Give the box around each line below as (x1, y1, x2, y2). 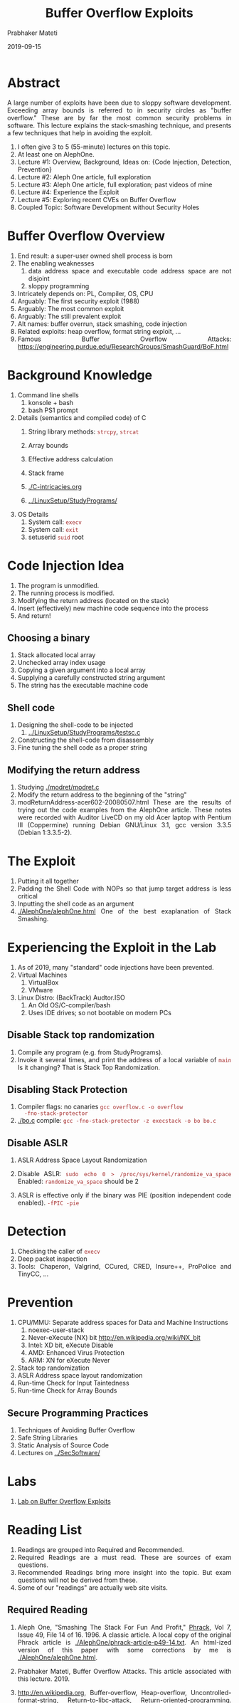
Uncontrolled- (190, 1688, 232, 1697)
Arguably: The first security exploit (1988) (17, 297, 140, 305)
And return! (17, 611, 52, 620)
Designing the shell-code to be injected (17, 720, 134, 729)
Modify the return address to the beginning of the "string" (17, 790, 187, 799)
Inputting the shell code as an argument (17, 899, 134, 908)
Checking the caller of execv (17, 1247, 100, 1256)
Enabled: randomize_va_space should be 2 (17, 1177, 139, 1186)
